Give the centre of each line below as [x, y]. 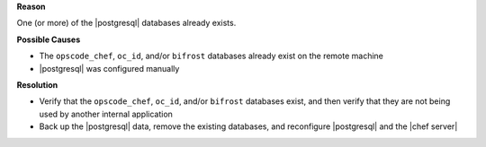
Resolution [37, 84]
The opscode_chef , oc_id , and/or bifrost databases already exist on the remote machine [211, 56]
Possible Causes [49, 39]
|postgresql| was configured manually [109, 68]
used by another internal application [106, 114]
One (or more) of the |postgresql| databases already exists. [126, 23]
